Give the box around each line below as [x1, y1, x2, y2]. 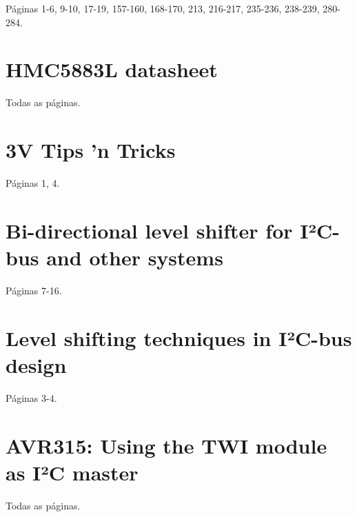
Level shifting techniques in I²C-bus [6, 323, 352, 352]
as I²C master [6, 458, 139, 486]
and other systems [46, 243, 223, 271]
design [6, 350, 67, 378]
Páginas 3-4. [6, 390, 57, 405]
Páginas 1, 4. [6, 176, 60, 190]
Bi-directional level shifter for [6, 216, 293, 244]
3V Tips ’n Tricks [6, 136, 176, 164]
